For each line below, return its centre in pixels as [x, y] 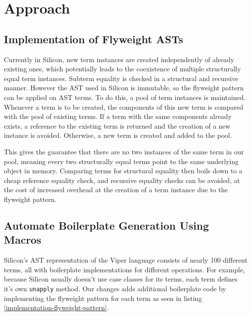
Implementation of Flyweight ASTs [94, 39]
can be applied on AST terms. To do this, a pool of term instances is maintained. [125, 97]
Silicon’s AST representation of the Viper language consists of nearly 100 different [126, 260]
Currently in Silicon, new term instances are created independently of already [119, 59]
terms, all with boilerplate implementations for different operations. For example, [125, 269]
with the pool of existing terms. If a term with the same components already [118, 116]
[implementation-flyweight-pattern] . [56, 308]
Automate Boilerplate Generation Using [107, 225]
